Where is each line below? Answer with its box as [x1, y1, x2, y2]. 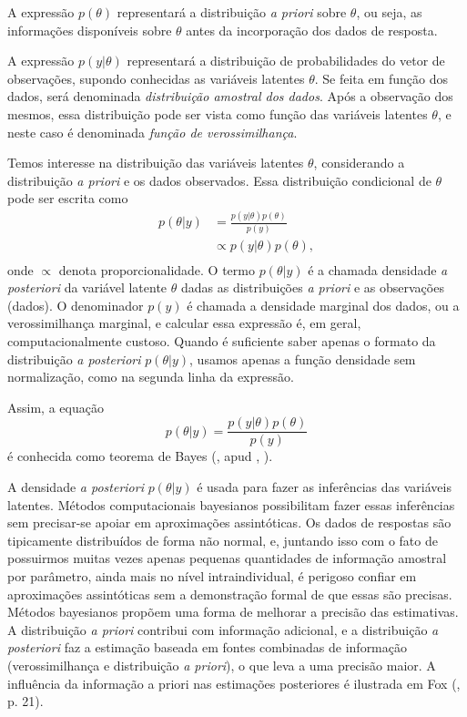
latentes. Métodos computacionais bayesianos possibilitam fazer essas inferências [7, 495, 455, 514]
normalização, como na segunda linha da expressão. [7, 367, 294, 386]
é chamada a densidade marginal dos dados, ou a [187, 295, 460, 314]
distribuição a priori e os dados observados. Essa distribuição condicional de [7, 170, 431, 189]
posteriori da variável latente [7, 278, 168, 297]
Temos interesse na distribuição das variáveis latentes [7, 153, 304, 172]
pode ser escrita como [7, 189, 128, 208]
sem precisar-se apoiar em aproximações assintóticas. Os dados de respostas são [7, 513, 452, 532]
